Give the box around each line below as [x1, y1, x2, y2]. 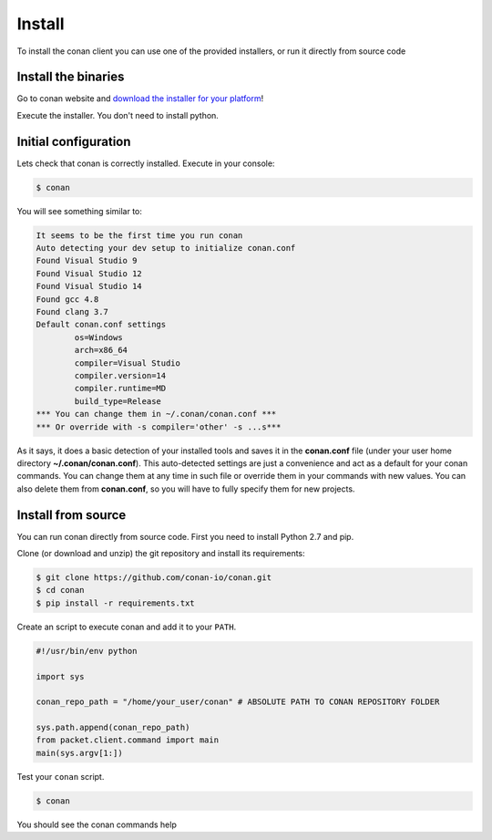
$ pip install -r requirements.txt [36, 597, 195, 608]
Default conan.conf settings [36, 319, 167, 330]
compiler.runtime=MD [74, 383, 167, 394]
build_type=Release [74, 396, 161, 406]
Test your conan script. [16, 771, 105, 782]
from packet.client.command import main [36, 735, 219, 745]
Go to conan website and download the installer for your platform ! [16, 93, 264, 104]
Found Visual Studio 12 [36, 268, 143, 278]
